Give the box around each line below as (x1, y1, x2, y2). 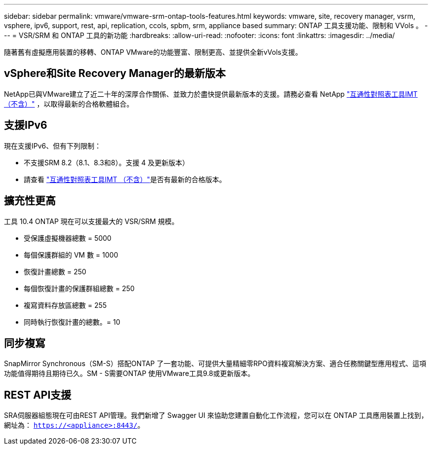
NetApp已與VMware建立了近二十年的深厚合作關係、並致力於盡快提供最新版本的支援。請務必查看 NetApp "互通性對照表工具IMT (4, 89, 418, 98)
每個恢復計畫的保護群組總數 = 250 (24, 284, 135, 293)
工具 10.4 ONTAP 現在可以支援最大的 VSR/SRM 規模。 (4, 217, 179, 225)
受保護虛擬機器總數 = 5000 (24, 233, 111, 242)
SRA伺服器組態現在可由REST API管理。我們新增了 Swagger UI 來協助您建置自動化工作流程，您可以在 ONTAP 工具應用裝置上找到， (4, 411, 428, 420)
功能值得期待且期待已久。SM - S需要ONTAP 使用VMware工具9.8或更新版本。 (4, 369, 255, 378)
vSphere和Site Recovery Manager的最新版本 (4, 67, 226, 80)
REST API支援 (4, 388, 72, 401)
